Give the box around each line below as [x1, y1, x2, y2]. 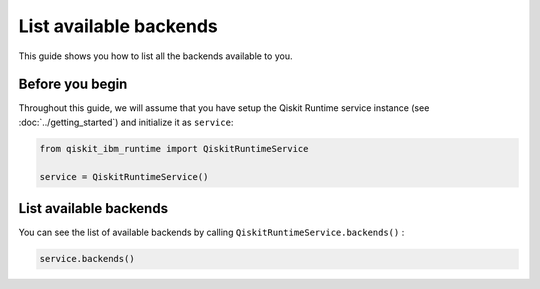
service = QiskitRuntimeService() [39, 171, 209, 182]
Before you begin [18, 76, 128, 93]
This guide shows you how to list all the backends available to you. [18, 50, 293, 62]
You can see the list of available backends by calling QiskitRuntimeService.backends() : [18, 226, 405, 239]
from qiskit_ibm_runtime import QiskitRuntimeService [39, 143, 309, 154]
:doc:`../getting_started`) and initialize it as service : [18, 116, 234, 128]
